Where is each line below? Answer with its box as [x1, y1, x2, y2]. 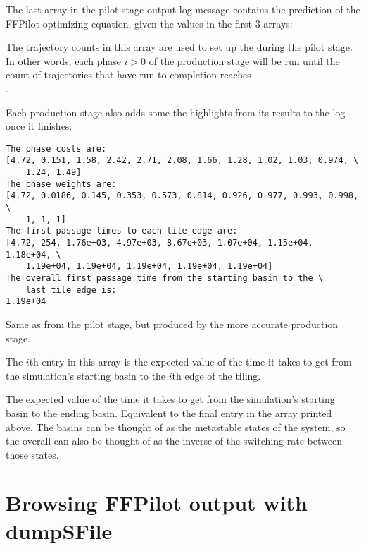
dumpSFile [6, 516, 113, 545]
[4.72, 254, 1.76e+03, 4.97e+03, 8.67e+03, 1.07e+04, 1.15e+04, [6, 238, 313, 248]
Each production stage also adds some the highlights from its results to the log [6, 104, 346, 119]
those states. [6, 447, 59, 461]
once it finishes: [6, 119, 72, 133]
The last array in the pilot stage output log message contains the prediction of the [6, 2, 360, 16]
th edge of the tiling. [172, 368, 261, 382]
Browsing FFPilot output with [6, 488, 308, 517]
